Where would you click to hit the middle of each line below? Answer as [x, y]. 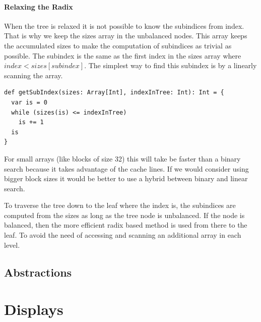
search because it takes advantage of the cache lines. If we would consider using [126, 168]
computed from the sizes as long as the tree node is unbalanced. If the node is [124, 215]
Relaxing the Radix [39, 6]
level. [12, 245]
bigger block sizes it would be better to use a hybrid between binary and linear [126, 178]
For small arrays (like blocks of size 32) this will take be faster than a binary [122, 158]
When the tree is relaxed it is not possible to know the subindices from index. [124, 25]
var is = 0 [29, 102]
